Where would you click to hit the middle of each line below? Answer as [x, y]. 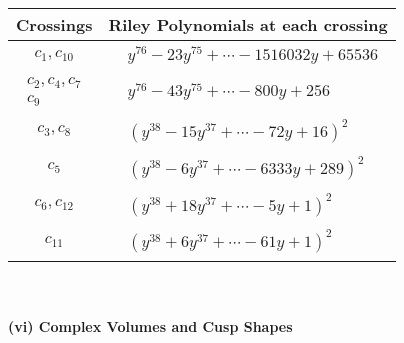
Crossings [54, 24]
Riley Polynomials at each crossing [248, 24]
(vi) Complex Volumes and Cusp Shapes [150, 326]
